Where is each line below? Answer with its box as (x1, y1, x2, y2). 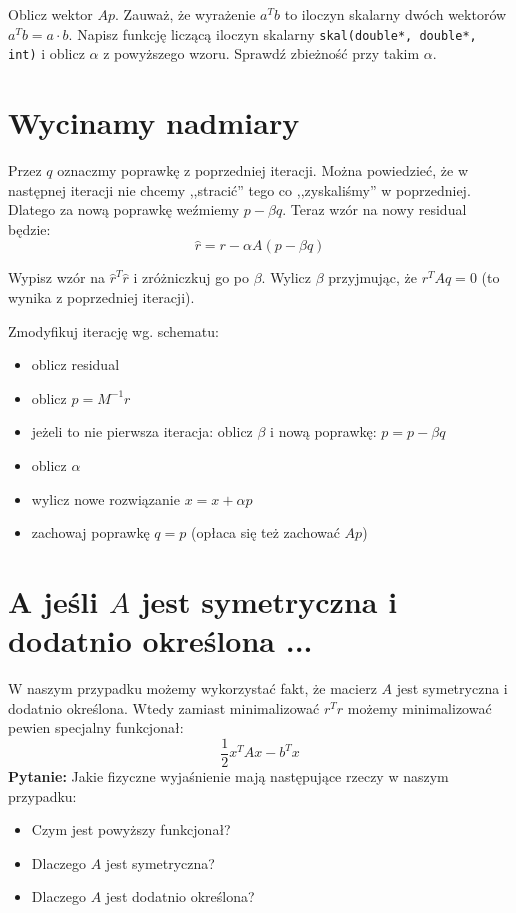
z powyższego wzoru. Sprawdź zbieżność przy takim (103, 43, 420, 64)
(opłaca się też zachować (190, 522, 340, 543)
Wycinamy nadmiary (8, 102, 300, 143)
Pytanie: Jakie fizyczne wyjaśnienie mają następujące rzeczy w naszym (8, 765, 449, 786)
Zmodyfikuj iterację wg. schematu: (8, 320, 219, 341)
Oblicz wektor (8, 4, 93, 24)
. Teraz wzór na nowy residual (282, 199, 467, 220)
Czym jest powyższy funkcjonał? (31, 819, 231, 840)
